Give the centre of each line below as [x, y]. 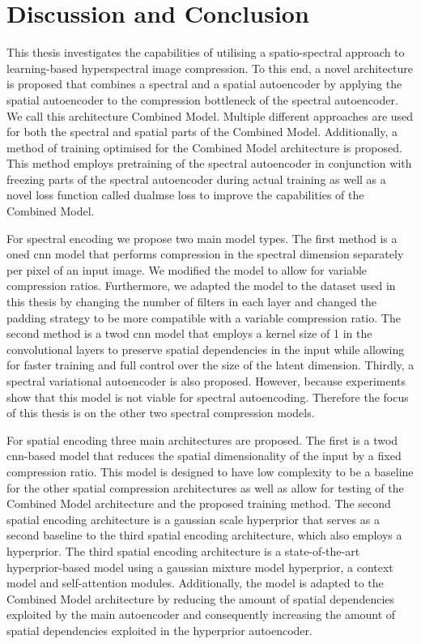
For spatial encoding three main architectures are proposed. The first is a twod [202, 439]
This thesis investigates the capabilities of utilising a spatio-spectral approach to [206, 52]
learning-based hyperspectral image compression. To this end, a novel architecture [210, 68]
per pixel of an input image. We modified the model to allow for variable [187, 269]
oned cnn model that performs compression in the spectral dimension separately [205, 254]
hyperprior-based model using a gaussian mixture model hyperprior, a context [200, 567]
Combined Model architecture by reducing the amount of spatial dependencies [201, 598]
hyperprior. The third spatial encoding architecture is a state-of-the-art [183, 550]
